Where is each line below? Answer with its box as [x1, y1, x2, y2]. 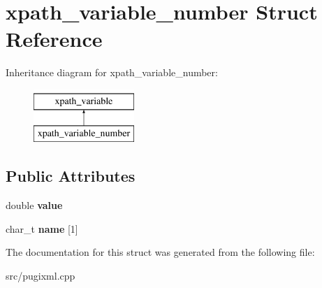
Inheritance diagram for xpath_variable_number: [6, 65, 218, 80]
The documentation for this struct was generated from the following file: [6, 245, 315, 259]
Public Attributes [6, 165, 136, 187]
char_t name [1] [6, 221, 78, 236]
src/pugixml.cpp [6, 268, 75, 283]
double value [6, 198, 63, 213]
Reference [6, 24, 103, 53]
